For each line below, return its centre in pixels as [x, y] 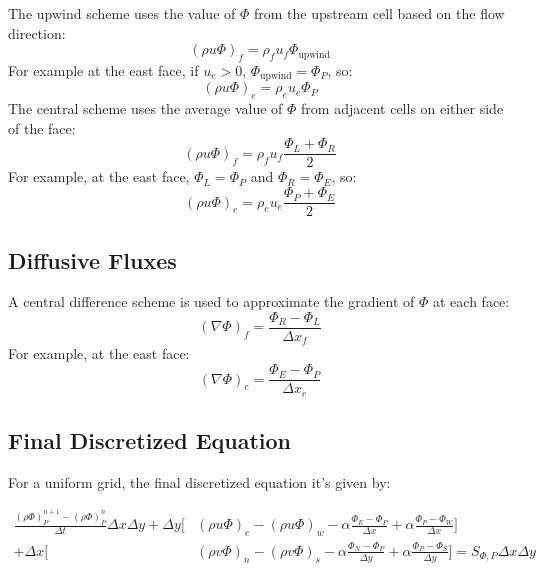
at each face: [471, 301]
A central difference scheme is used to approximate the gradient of [211, 301]
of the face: [42, 127]
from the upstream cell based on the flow [379, 13]
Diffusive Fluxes [92, 259]
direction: [37, 32]
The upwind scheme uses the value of [122, 13]
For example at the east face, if [103, 69]
